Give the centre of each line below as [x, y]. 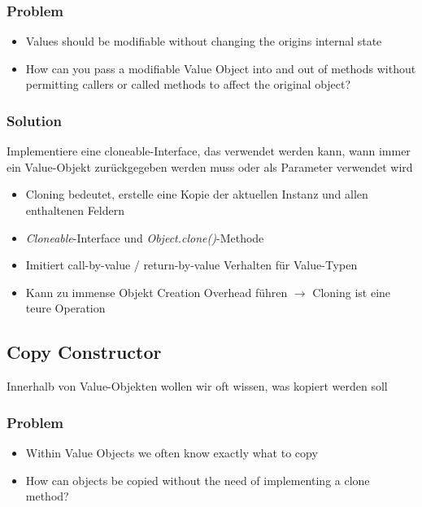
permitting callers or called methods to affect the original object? [188, 84]
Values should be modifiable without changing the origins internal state [204, 41]
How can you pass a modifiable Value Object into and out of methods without [221, 68]
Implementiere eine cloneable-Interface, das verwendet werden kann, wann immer [209, 151]
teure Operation [65, 308]
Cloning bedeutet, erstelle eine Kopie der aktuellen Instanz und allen [197, 194]
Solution [34, 120]
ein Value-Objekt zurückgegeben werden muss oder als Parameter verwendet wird [210, 166]
